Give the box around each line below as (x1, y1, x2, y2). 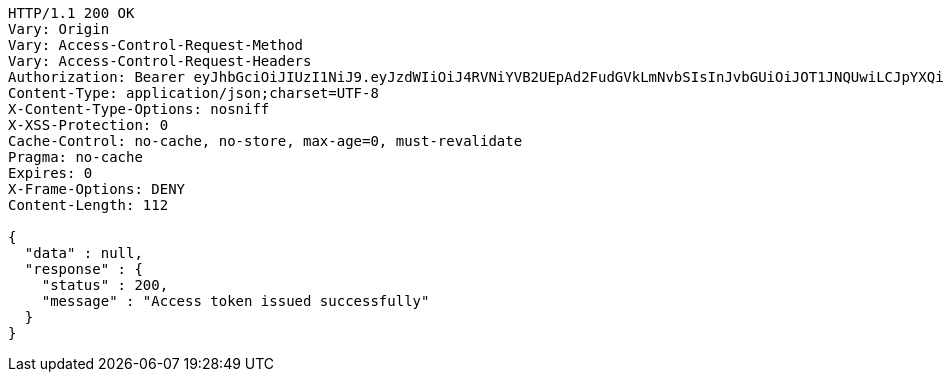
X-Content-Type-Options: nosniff (8, 101, 270, 117)
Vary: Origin (8, 21, 110, 37)
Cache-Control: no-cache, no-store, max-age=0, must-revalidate (8, 133, 523, 149)
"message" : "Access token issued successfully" (41, 293, 430, 309)
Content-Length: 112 (8, 197, 169, 213)
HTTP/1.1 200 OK (8, 5, 135, 21)
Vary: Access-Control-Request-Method (8, 37, 304, 53)
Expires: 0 (8, 165, 93, 181)
